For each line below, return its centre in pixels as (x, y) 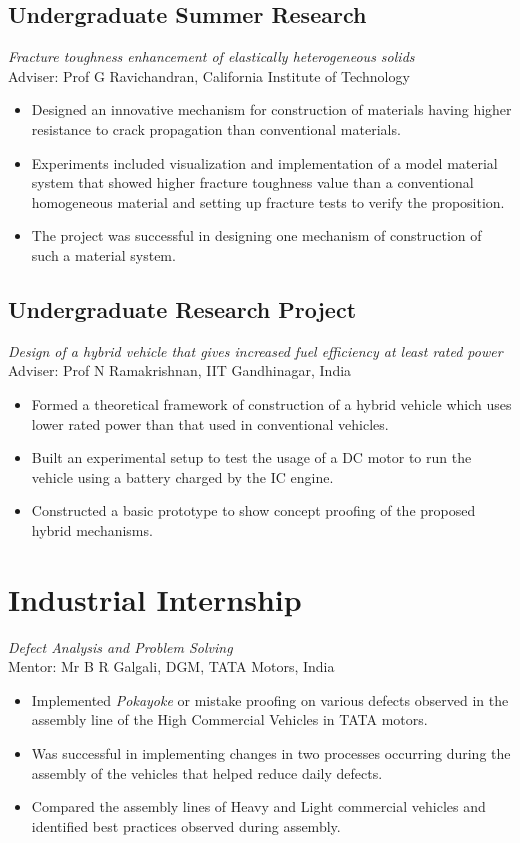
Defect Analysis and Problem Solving (120, 646)
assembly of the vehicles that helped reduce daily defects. (207, 772)
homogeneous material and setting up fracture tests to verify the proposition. (268, 201)
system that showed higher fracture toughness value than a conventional (252, 182)
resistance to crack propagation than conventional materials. (216, 128)
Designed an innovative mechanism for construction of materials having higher (271, 109)
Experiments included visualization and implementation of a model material (264, 162)
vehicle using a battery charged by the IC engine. (182, 476)
